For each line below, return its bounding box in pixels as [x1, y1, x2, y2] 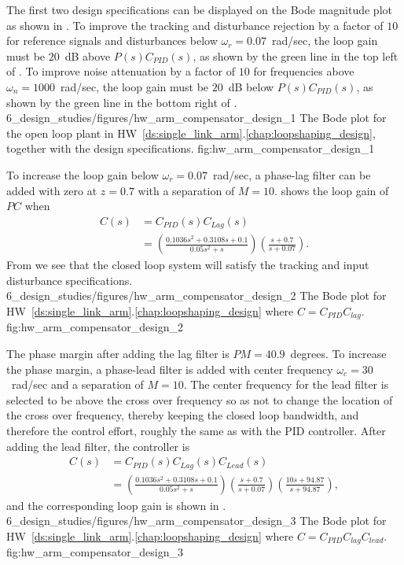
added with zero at [6, 182, 97, 198]
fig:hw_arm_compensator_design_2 [6, 319, 184, 335]
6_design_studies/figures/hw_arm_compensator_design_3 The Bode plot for [6, 512, 387, 529]
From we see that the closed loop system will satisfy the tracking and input [6, 257, 369, 273]
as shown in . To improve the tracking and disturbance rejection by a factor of [6, 17, 384, 33]
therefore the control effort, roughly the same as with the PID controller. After [6, 423, 386, 439]
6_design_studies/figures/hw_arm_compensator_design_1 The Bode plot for [6, 109, 387, 126]
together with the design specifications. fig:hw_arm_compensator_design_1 [6, 140, 375, 157]
